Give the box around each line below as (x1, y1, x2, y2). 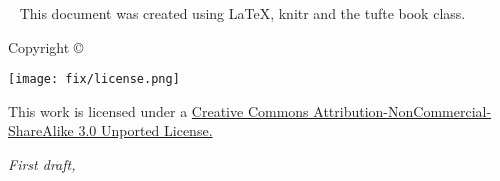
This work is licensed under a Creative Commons (8, 100, 309, 121)
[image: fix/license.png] (8, 72, 180, 87)
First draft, (8, 154, 76, 175)
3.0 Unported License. (78, 120, 213, 141)
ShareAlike (8, 120, 74, 141)
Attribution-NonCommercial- (313, 100, 492, 121)
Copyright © (8, 36, 84, 57)
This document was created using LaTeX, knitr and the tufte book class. (19, 3, 466, 23)
